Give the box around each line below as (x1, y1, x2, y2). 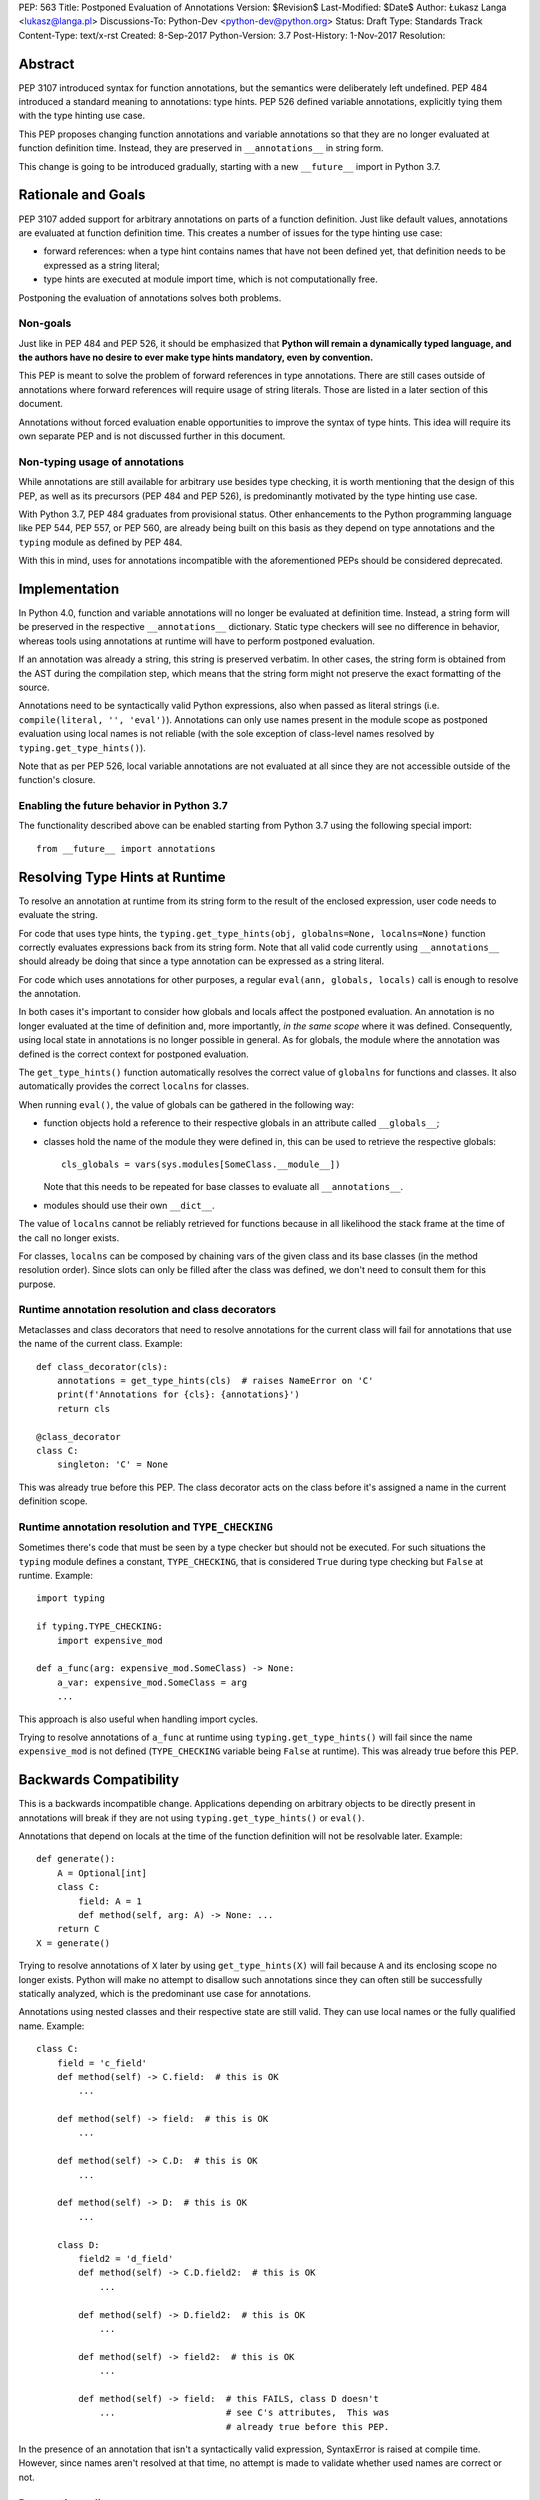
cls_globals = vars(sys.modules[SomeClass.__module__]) (61, 1158, 341, 1170)
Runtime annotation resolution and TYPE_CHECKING (18, 1520, 274, 1534)
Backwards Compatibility (18, 1771, 180, 1789)
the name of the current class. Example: (18, 1338, 184, 1350)
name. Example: (18, 2020, 85, 2032)
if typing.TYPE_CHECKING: (36, 1621, 164, 1632)
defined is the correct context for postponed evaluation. (18, 1048, 249, 1060)
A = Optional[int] (56, 1867, 148, 1879)
